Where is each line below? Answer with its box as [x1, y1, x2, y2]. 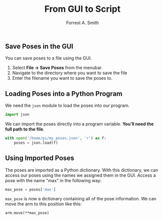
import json [5, 112, 29, 117]
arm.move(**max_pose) [5, 211, 50, 216]
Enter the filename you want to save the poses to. [12, 75, 113, 81]
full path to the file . [5, 126, 45, 132]
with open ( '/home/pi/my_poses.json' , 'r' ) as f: [5, 136, 107, 141]
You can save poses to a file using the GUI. [5, 55, 92, 61]
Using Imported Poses [5, 154, 75, 162]
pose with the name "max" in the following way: [5, 177, 102, 183]
